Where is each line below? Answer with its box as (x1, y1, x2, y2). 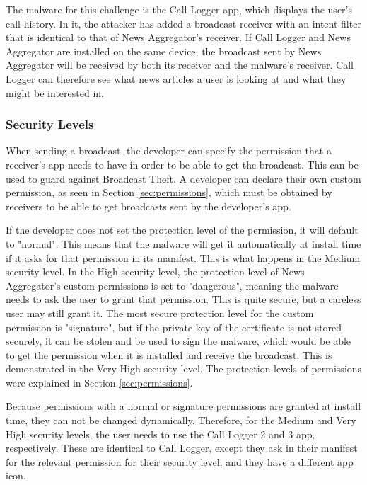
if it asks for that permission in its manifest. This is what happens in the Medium (6, 250, 361, 265)
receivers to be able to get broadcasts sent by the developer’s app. (6, 198, 291, 213)
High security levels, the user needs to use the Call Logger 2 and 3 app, (6, 426, 315, 441)
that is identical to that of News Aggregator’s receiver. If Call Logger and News (6, 30, 351, 45)
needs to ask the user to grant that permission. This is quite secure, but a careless (6, 292, 361, 307)
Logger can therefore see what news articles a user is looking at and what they (6, 71, 346, 86)
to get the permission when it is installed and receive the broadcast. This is (6, 347, 332, 362)
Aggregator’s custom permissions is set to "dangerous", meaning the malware (6, 278, 339, 292)
